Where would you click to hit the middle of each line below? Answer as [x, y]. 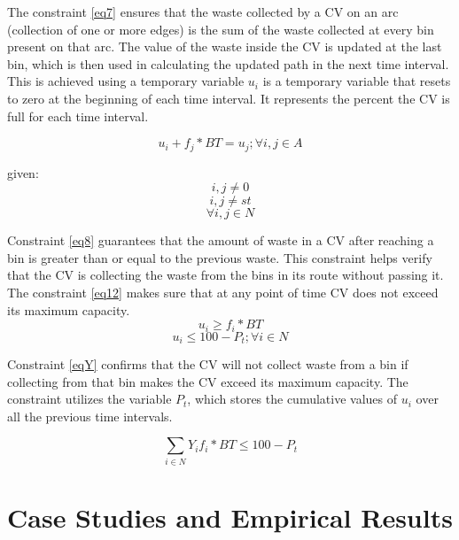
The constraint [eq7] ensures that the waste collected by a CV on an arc [203, 12]
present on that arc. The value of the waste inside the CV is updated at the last [225, 46]
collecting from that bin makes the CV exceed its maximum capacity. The [208, 381]
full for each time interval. [78, 116]
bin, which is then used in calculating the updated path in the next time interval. [228, 63]
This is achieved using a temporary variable [126, 81]
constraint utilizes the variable [89, 399]
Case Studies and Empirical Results [230, 517]
